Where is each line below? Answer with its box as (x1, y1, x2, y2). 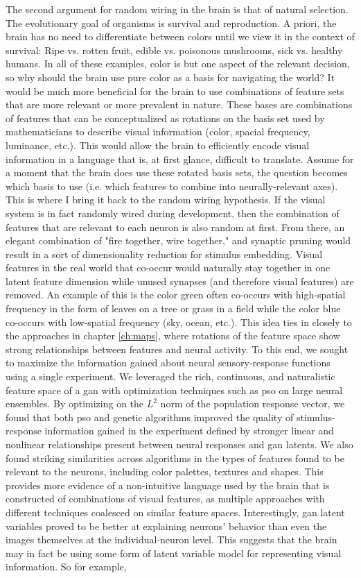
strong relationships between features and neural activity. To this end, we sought (6, 341, 349, 356)
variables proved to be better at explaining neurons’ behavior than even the (6, 518, 327, 533)
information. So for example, (6, 559, 127, 574)
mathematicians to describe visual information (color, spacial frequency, (6, 124, 310, 139)
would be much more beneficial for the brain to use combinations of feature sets (6, 83, 344, 98)
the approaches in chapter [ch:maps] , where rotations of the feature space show (6, 328, 340, 343)
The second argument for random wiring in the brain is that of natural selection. (6, 2, 349, 16)
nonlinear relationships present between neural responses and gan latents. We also (6, 437, 353, 451)
